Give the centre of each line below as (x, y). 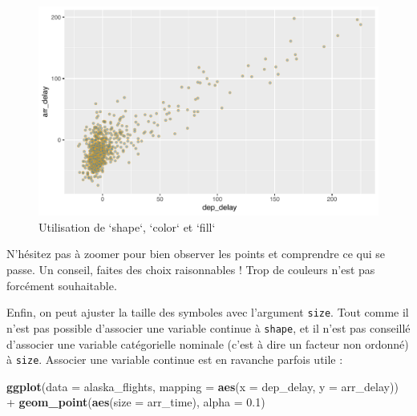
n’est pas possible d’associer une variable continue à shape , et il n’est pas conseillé (208, 327)
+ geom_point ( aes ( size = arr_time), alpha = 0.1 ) (136, 402)
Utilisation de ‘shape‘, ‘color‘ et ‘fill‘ (127, 226)
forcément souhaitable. (62, 285)
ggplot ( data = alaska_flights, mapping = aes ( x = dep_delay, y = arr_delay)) (202, 386)
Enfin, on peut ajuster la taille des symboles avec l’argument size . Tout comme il (208, 312)
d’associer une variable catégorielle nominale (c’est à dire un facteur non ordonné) (208, 343)
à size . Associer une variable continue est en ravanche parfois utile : (175, 359)
